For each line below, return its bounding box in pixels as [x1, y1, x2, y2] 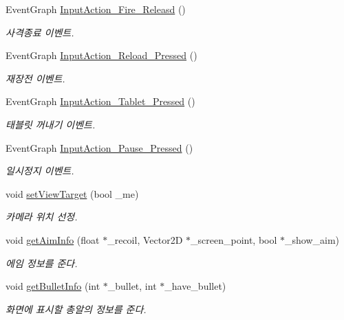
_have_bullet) [164, 279, 226, 293]
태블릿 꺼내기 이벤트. [6, 117, 96, 131]
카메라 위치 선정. [6, 209, 78, 224]
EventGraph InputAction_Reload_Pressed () [6, 48, 197, 62]
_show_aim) [285, 232, 340, 247]
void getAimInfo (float [6, 232, 100, 247]
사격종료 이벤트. [6, 25, 74, 39]
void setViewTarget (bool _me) [6, 186, 139, 201]
